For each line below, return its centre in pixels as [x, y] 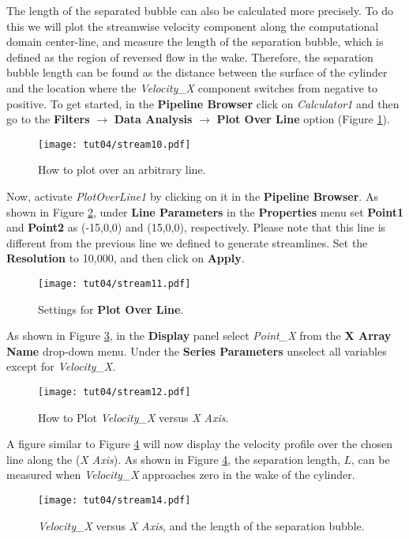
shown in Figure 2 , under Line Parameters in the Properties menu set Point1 [205, 211]
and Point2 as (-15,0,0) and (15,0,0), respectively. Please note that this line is [196, 227]
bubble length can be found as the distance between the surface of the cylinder [197, 72]
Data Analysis [153, 119]
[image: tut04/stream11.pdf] [114, 283]
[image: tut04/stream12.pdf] [114, 392]
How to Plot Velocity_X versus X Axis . [133, 417]
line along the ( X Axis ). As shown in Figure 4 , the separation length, [173, 459]
